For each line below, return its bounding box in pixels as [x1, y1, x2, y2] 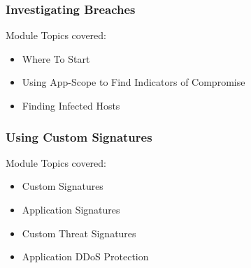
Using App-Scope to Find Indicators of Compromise [22, 75, 245, 89]
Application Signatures [22, 202, 120, 216]
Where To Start [22, 51, 90, 66]
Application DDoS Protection [22, 249, 149, 264]
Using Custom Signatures [6, 128, 152, 145]
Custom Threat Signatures [22, 225, 136, 240]
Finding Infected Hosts [22, 98, 120, 112]
